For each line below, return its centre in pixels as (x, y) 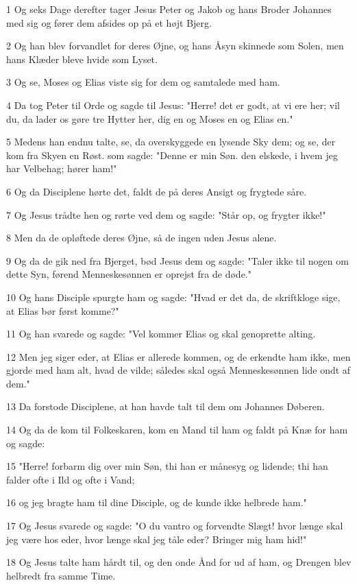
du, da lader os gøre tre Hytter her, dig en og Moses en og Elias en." (150, 118)
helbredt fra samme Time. (61, 575)
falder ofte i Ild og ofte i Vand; (71, 479)
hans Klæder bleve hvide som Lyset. (82, 59)
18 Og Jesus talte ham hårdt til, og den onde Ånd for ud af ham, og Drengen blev (179, 562)
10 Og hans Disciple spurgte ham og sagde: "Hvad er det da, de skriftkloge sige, (173, 297)
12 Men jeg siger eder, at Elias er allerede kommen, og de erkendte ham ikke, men (178, 356)
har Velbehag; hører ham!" (62, 168)
